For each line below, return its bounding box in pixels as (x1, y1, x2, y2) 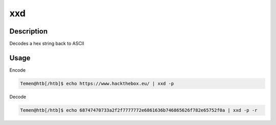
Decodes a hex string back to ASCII (9, 41, 84, 47)
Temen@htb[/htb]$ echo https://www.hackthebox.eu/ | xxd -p (20, 80, 174, 86)
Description (9, 27, 48, 36)
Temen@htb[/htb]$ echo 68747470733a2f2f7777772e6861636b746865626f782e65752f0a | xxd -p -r (20, 107, 258, 113)
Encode (9, 67, 26, 73)
